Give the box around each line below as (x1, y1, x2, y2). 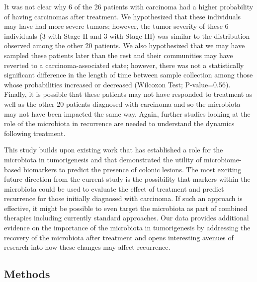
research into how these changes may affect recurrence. (4, 242, 171, 252)
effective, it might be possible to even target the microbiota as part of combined (4, 203, 248, 213)
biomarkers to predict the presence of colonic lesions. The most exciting (23, 164, 242, 174)
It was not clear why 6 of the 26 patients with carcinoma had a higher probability (4, 1, 254, 11)
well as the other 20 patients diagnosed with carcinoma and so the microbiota (4, 98, 241, 109)
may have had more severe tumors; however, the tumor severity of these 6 (4, 21, 229, 31)
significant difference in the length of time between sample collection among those (4, 70, 253, 80)
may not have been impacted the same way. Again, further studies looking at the (4, 108, 251, 119)
